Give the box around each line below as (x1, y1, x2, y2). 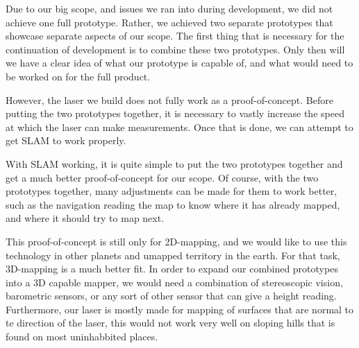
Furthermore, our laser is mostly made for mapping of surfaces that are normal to (6, 302, 354, 316)
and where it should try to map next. (6, 211, 165, 225)
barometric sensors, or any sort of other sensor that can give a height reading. (6, 288, 337, 303)
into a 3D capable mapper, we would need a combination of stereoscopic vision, (6, 275, 343, 289)
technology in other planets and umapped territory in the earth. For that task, (6, 247, 340, 262)
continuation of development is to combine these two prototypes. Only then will (6, 42, 345, 56)
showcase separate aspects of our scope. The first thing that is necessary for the (6, 28, 344, 43)
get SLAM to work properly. (6, 133, 126, 148)
